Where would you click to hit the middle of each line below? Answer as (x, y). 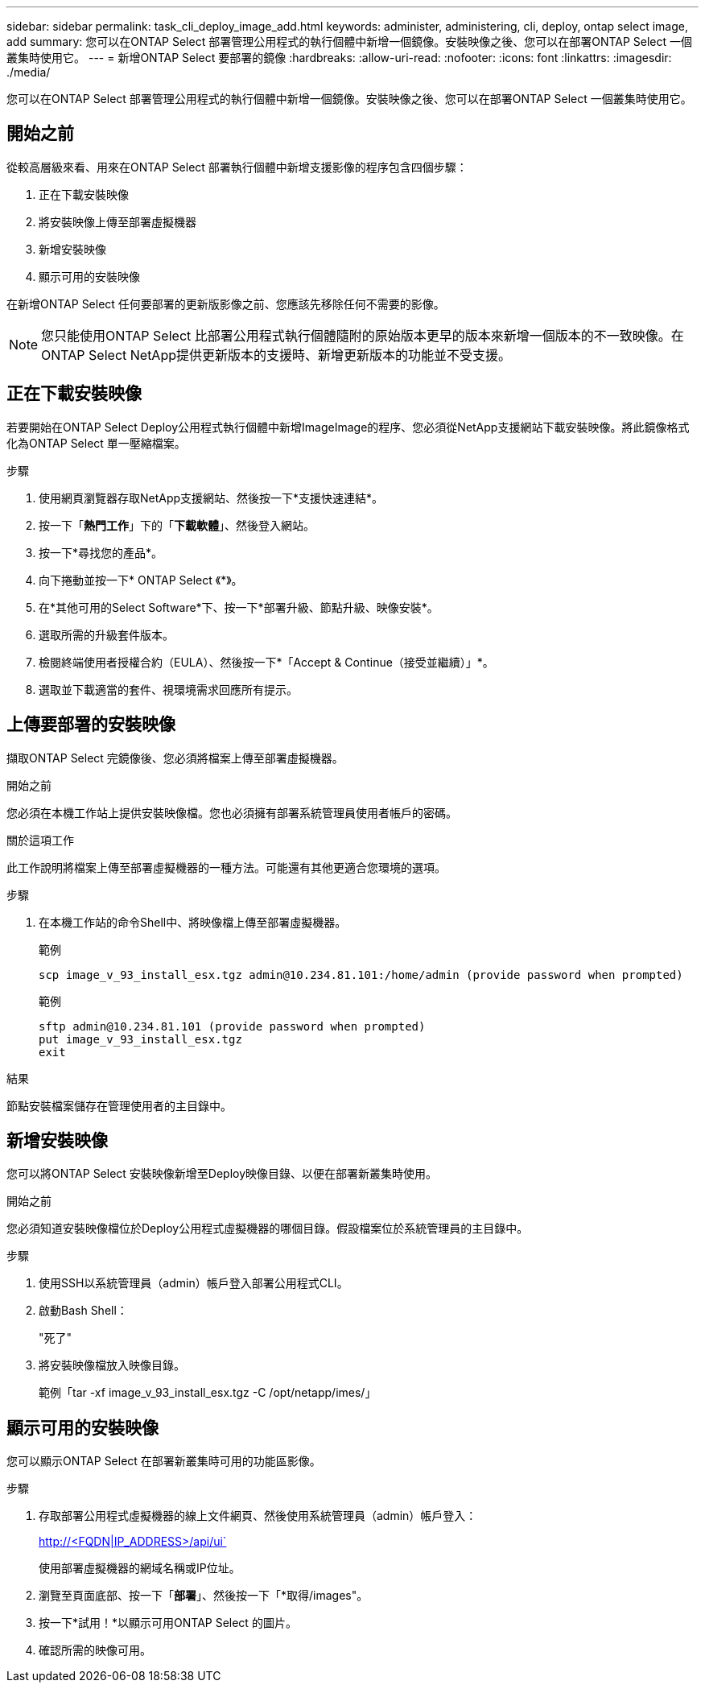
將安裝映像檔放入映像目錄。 (112, 1365)
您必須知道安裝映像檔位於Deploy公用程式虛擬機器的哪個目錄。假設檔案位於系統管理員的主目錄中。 (268, 1229)
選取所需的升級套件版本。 (106, 634)
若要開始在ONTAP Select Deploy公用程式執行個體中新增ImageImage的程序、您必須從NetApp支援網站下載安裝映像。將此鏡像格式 (348, 427)
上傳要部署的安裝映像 (91, 725)
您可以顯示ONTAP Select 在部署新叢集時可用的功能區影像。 (164, 1461)
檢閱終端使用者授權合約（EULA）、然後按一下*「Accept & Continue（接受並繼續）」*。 (266, 662)
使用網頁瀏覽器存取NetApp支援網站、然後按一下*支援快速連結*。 (211, 498)
